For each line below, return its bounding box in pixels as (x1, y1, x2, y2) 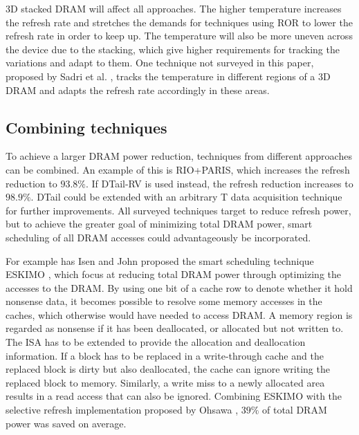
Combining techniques (6, 116, 167, 138)
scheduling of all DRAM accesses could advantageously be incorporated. (6, 230, 311, 244)
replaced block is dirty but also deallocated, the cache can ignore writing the (6, 362, 330, 376)
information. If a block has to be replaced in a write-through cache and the (6, 348, 324, 362)
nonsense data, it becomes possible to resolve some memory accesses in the (6, 294, 322, 308)
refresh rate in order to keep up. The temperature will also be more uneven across (6, 28, 353, 43)
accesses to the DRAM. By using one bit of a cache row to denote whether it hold (6, 280, 353, 295)
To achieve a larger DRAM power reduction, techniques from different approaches (6, 149, 352, 163)
